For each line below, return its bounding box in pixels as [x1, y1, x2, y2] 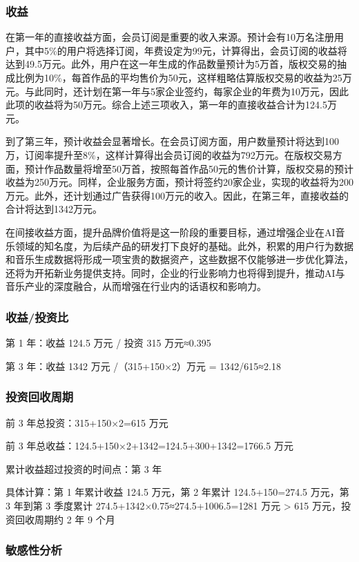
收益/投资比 [6, 308, 69, 325]
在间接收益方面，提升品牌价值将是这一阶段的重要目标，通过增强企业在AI [6, 224, 336, 239]
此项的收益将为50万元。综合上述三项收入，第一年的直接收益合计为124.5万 [6, 97, 337, 112]
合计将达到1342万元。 [6, 202, 102, 216]
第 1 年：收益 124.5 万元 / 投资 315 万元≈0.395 [6, 336, 211, 350]
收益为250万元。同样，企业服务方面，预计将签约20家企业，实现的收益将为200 [6, 175, 353, 189]
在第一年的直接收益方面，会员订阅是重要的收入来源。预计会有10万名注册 [6, 30, 334, 44]
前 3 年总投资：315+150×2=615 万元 [6, 415, 168, 429]
